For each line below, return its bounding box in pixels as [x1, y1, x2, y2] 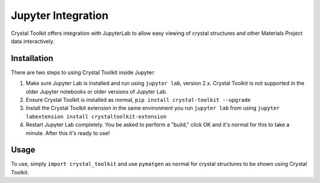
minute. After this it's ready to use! [25, 129, 110, 136]
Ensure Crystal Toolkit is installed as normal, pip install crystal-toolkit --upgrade [25, 97, 251, 104]
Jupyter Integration [11, 9, 109, 22]
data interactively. [11, 37, 55, 44]
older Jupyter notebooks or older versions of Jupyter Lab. [25, 88, 168, 95]
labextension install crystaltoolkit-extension [25, 113, 167, 120]
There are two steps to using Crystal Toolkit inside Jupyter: [11, 69, 155, 76]
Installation [11, 53, 53, 63]
